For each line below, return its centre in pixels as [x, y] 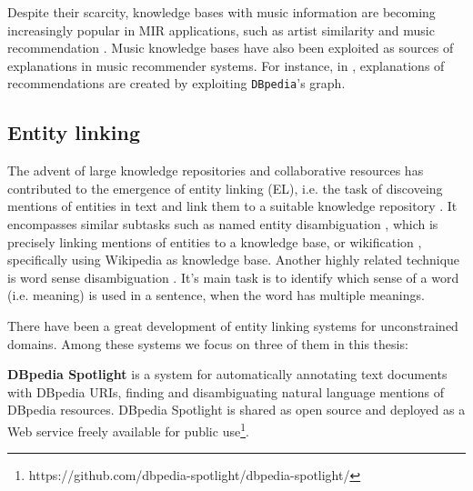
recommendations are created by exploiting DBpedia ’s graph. [176, 83]
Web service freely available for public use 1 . [128, 429]
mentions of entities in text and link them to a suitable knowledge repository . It [232, 206]
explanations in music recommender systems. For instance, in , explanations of [226, 65]
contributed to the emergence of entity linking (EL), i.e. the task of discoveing [225, 188]
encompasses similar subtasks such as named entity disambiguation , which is [223, 224]
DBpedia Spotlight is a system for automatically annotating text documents [227, 374]
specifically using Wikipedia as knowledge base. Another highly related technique [234, 260]
